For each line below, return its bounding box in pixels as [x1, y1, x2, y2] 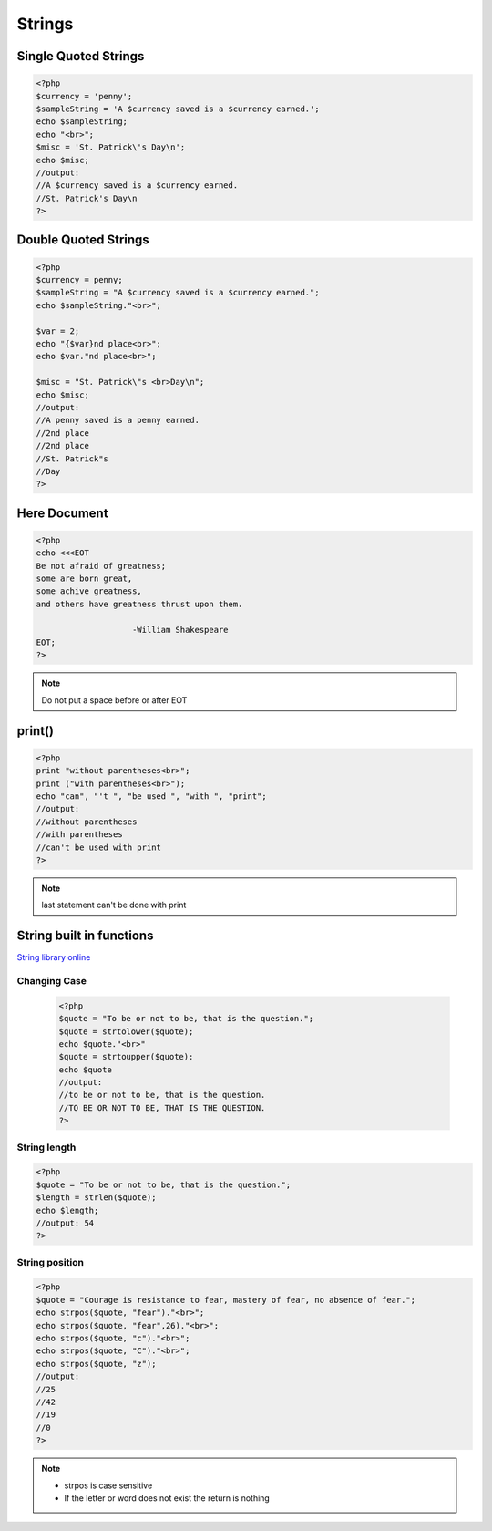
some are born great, [36, 574, 133, 584]
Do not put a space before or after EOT [41, 694, 188, 706]
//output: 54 [36, 1217, 95, 1228]
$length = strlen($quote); [36, 1193, 157, 1203]
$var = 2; [36, 326, 80, 336]
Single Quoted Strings [16, 48, 145, 64]
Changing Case [16, 974, 87, 987]
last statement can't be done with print [41, 899, 187, 911]
